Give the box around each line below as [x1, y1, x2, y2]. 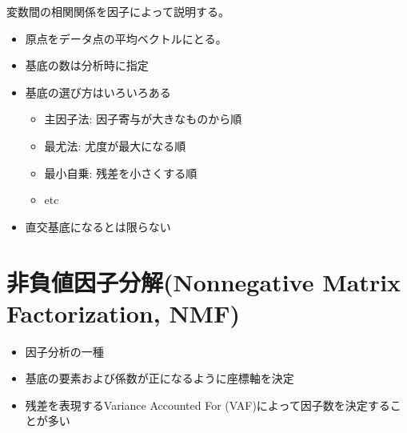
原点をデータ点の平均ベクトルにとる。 [25, 30, 227, 46]
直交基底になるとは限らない [25, 218, 171, 235]
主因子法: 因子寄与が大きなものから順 [44, 110, 242, 127]
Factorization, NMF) [6, 296, 240, 329]
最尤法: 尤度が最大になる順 [44, 137, 186, 154]
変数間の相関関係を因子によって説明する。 [6, 3, 229, 19]
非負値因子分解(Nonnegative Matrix [6, 265, 401, 298]
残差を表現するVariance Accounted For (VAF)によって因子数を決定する [25, 396, 390, 413]
